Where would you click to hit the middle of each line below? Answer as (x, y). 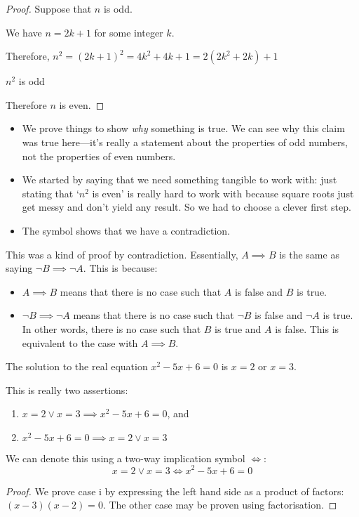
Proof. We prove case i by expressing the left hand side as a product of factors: (175, 491)
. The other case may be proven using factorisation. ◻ (220, 505)
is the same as (309, 254)
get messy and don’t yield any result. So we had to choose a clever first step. (187, 207)
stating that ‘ (50, 193)
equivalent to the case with (80, 342)
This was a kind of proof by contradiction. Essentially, (122, 254)
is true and (238, 328)
